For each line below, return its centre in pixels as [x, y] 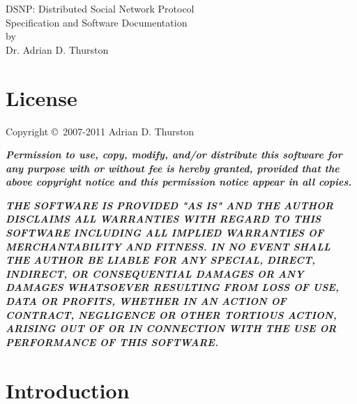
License [41, 97]
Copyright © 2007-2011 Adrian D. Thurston [100, 131]
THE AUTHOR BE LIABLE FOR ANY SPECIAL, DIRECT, [161, 260]
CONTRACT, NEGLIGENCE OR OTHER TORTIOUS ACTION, [171, 314]
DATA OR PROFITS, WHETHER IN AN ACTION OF [146, 301]
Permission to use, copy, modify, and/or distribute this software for [174, 155]
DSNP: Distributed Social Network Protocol [100, 8]
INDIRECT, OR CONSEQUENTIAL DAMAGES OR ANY [155, 273]
